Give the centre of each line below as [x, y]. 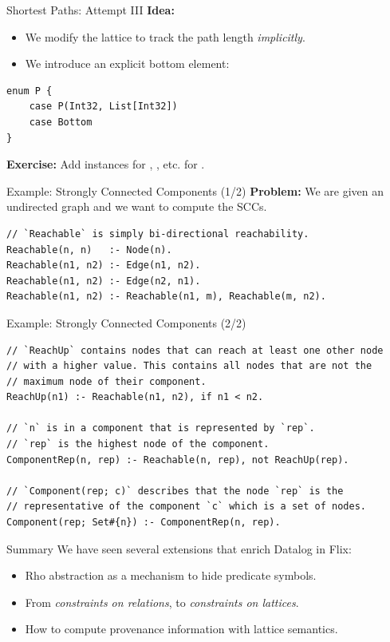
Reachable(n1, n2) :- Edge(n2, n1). [104, 281]
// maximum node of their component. [106, 381]
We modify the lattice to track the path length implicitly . [165, 36]
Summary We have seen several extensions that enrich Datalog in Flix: [179, 548]
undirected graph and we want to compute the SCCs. [137, 206]
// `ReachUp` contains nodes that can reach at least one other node [195, 350]
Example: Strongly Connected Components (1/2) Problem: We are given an [195, 190]
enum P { [30, 91]
